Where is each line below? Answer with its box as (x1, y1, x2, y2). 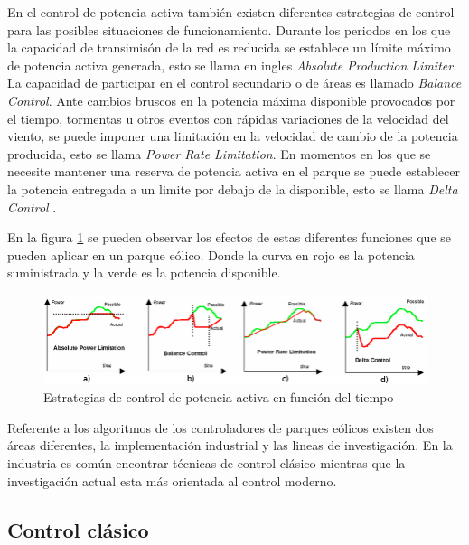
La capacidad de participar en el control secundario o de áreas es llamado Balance (7, 73, 462, 92)
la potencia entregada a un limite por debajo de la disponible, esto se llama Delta (7, 179, 458, 198)
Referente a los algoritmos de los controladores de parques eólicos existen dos (7, 418, 434, 437)
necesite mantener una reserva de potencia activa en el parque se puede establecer (7, 162, 460, 181)
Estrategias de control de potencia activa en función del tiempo (43, 388, 394, 407)
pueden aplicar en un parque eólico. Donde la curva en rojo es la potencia (7, 245, 415, 264)
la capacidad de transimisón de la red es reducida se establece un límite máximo (7, 38, 451, 57)
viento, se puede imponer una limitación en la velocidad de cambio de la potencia (7, 127, 458, 146)
